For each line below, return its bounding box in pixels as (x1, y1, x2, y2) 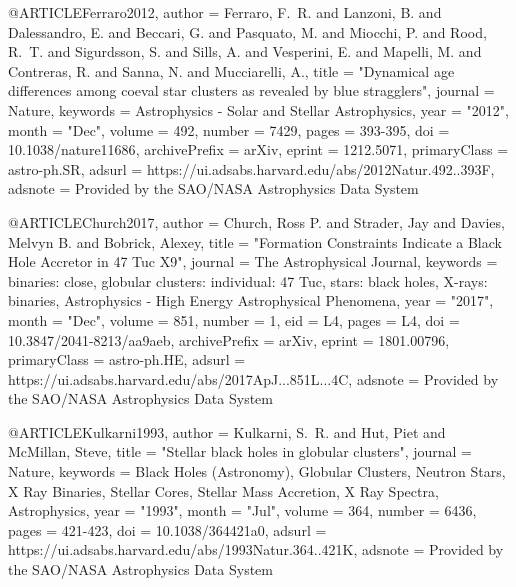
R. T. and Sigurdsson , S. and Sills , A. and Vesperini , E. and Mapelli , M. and (8, 41, 482, 62)
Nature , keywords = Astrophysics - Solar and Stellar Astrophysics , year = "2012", (8, 99, 509, 120)
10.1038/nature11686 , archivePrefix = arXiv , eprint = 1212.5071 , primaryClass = (8, 139, 509, 160)
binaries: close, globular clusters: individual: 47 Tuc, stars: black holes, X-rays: (8, 270, 488, 291)
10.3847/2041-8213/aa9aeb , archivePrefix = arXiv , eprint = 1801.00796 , (8, 329, 450, 350)
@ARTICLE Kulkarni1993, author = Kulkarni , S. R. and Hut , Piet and (8, 421, 446, 442)
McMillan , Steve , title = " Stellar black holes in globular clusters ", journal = (8, 441, 472, 462)
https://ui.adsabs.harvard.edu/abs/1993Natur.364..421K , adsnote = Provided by (8, 539, 504, 560)
